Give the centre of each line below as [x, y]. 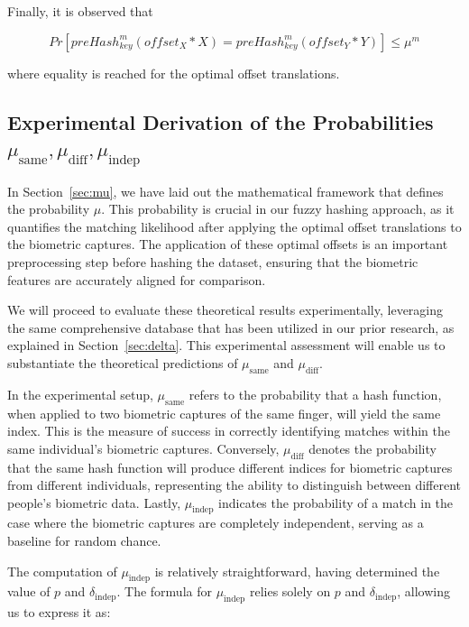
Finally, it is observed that [80, 11]
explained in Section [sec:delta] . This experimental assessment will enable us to [226, 345]
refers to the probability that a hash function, [315, 394]
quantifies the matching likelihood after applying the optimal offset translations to [234, 226]
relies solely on [290, 591]
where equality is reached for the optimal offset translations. [174, 73]
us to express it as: [59, 612]
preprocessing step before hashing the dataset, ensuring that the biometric [213, 261]
